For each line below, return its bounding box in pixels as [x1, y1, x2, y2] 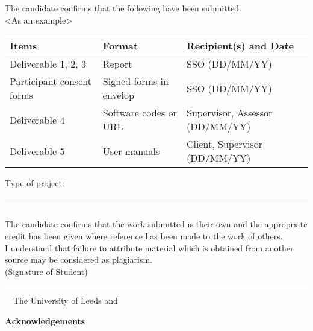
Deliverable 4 [10, 112, 65, 127]
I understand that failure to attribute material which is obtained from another [5, 241, 294, 254]
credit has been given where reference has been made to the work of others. [5, 229, 283, 242]
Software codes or [102, 106, 177, 120]
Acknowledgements [5, 314, 85, 327]
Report [102, 57, 132, 71]
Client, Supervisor [187, 137, 263, 151]
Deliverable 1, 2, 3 [10, 57, 86, 71]
